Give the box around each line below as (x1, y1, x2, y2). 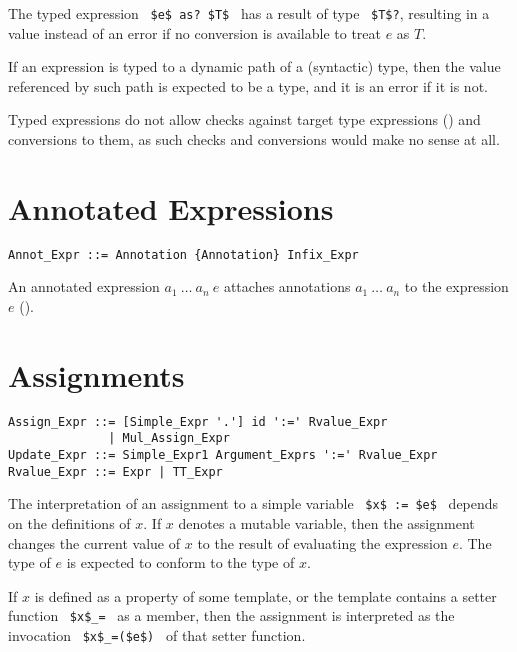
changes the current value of (8, 532, 181, 553)
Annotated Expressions (8, 187, 334, 228)
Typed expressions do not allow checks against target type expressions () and (8, 109, 481, 130)
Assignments (8, 354, 185, 395)
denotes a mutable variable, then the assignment (178, 513, 475, 533)
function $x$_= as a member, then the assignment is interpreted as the (8, 605, 455, 626)
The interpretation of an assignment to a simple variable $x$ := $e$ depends (8, 493, 499, 514)
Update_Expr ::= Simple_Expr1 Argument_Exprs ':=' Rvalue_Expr (8, 448, 438, 463)
